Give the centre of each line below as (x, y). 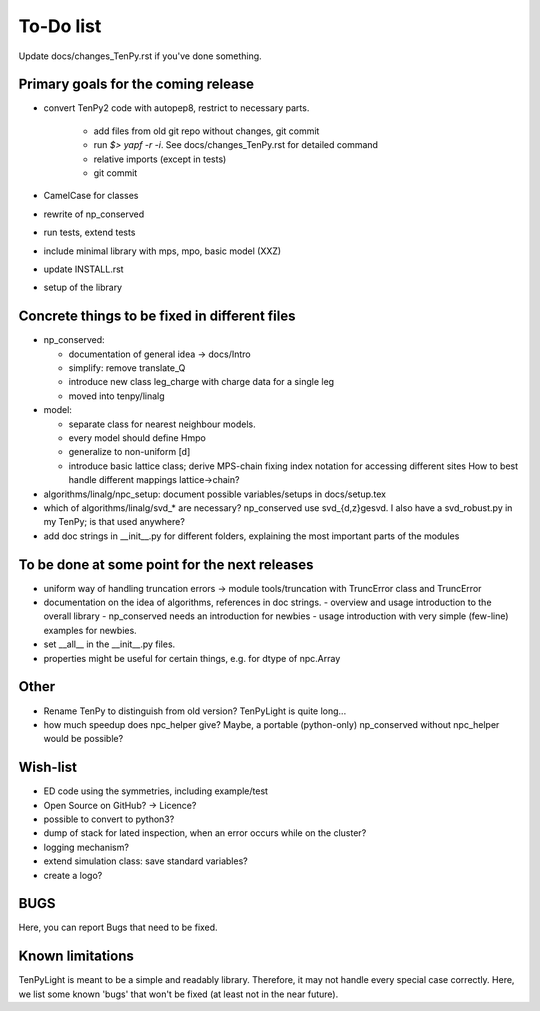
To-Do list (60, 26)
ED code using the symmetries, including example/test (156, 791)
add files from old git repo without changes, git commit (206, 131)
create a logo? (73, 875)
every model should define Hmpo (137, 438)
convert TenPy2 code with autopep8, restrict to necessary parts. (176, 108)
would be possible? (83, 739)
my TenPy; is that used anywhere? (114, 522)
